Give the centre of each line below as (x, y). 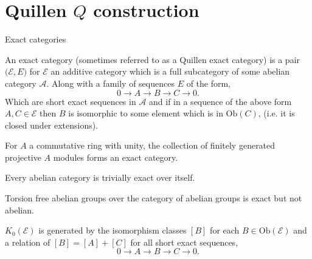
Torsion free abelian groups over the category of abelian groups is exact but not (154, 198)
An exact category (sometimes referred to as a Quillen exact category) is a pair (153, 59)
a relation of (28, 242)
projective (23, 157)
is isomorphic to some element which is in (146, 113)
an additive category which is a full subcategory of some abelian (170, 71)
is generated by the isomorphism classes (113, 230)
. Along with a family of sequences (110, 83)
